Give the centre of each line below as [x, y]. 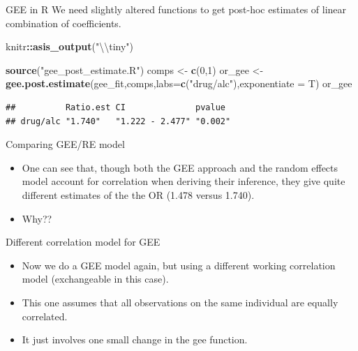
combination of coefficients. [64, 23]
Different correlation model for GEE [83, 242]
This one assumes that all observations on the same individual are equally [180, 302]
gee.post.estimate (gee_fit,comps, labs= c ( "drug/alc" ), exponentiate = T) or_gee [179, 83]
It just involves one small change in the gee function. [135, 339]
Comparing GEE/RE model [65, 144]
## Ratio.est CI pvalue [115, 107]
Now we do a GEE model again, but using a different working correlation [179, 265]
